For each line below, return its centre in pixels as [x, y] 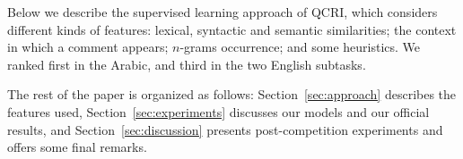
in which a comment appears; [88, 47]
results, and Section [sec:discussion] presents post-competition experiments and [225, 129]
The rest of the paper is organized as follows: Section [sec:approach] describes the [232, 94]
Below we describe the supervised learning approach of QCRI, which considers [223, 12]
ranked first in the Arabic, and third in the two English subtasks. [187, 64]
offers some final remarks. [77, 147]
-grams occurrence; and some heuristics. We [300, 47]
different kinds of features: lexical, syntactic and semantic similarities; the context [232, 29]
